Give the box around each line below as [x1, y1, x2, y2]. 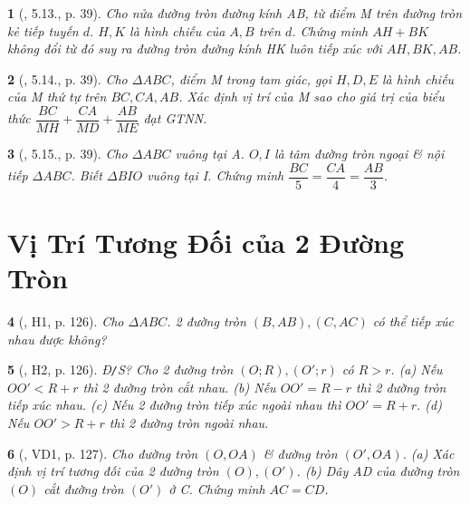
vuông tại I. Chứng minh [147, 166, 284, 185]
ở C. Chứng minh [168, 479, 265, 498]
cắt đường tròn [43, 479, 124, 498]
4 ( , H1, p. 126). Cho [7, 312, 124, 330]
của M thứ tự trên [7, 87, 107, 106]
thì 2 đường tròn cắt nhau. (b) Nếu [82, 377, 276, 396]
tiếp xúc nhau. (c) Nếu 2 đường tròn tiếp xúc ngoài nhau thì [7, 395, 341, 414]
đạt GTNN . [143, 109, 207, 128]
